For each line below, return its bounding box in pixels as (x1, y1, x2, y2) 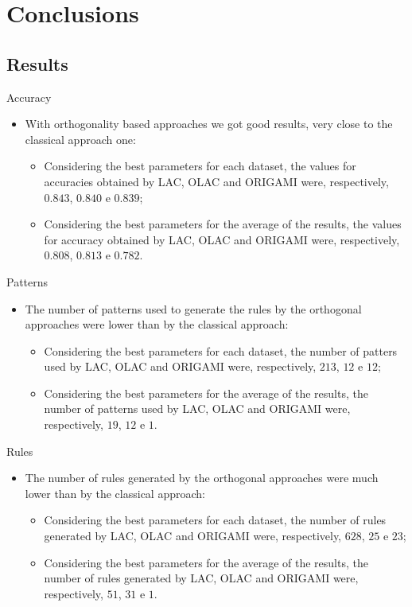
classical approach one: (25, 130, 136, 147)
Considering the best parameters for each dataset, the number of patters (44, 342, 398, 359)
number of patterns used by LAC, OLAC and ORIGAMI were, (44, 400, 351, 417)
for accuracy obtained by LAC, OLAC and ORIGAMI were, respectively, (44, 231, 400, 247)
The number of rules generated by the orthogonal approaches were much (25, 469, 379, 486)
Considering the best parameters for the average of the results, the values (44, 216, 402, 232)
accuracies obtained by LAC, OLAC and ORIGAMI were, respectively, (44, 173, 389, 189)
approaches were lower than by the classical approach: (25, 316, 289, 333)
